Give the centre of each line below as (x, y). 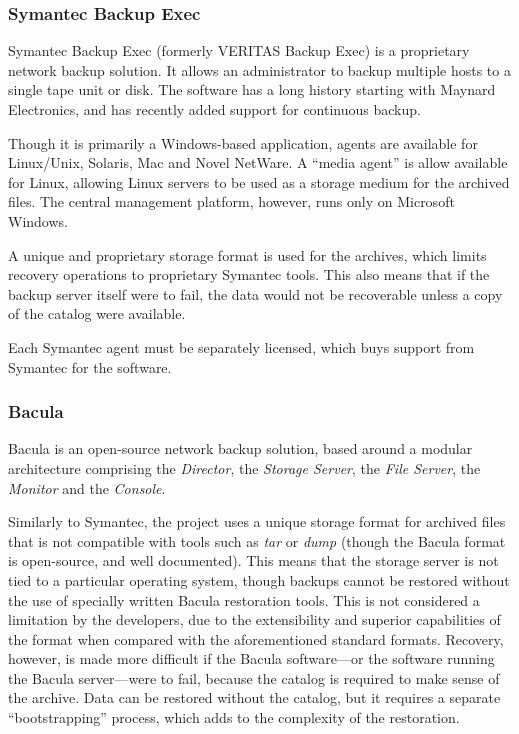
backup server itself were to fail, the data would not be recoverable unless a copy (255, 293)
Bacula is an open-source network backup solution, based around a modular (240, 448)
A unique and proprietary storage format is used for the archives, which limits (247, 254)
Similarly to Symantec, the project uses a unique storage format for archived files (257, 521)
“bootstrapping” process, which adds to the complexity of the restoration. (234, 717)
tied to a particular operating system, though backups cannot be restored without (259, 579)
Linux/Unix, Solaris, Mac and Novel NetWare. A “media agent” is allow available (258, 162)
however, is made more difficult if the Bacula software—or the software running (251, 658)
